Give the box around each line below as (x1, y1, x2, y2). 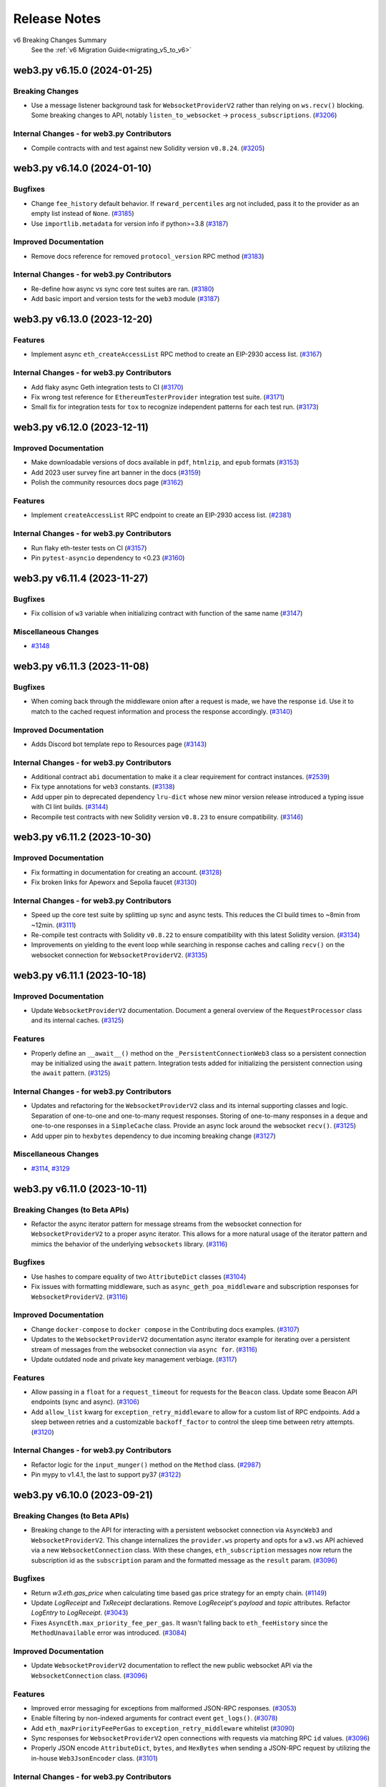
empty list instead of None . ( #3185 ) (31, 209, 135, 218)
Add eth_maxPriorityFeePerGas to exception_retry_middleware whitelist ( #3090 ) (31, 1723, 295, 1733)
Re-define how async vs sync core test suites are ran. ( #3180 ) (31, 284, 214, 293)
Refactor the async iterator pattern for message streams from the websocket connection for (31, 1219, 302, 1228)
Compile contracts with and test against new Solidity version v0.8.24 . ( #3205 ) (31, 144, 265, 152)
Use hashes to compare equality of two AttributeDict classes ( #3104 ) (31, 1272, 247, 1281)
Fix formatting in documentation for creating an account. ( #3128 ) (31, 868, 222, 876)
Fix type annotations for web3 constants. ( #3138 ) (31, 783, 175, 791)
